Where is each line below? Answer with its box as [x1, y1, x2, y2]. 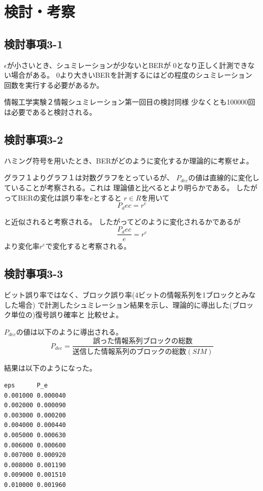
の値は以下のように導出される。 [16, 326, 123, 337]
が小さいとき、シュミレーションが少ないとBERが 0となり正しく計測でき [7, 59, 248, 70]
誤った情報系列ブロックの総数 [93, 338, 193, 345]
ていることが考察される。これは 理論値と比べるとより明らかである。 [4, 182, 234, 192]
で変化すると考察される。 [45, 241, 131, 251]
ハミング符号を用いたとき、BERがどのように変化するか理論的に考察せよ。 [4, 155, 253, 166]
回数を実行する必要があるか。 [4, 79, 104, 90]
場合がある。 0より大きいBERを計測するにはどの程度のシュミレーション [11, 70, 252, 80]
